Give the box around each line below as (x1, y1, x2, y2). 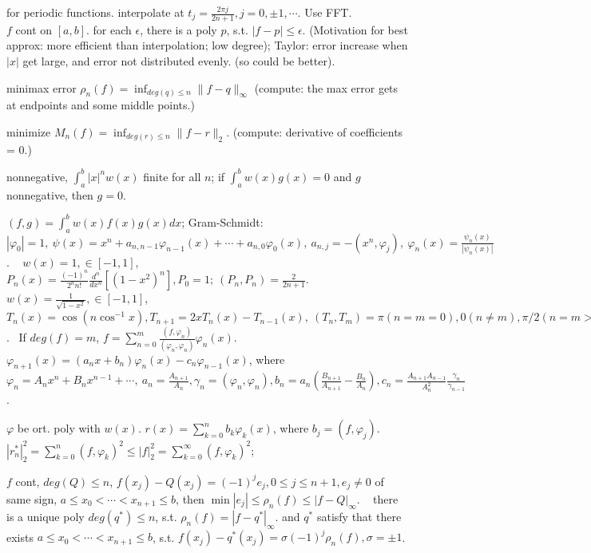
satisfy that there (316, 508, 402, 524)
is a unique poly (6, 508, 85, 524)
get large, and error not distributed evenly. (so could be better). (22, 53, 335, 69)
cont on (15, 21, 53, 38)
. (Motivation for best (302, 21, 408, 38)
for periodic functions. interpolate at (6, 4, 184, 20)
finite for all (143, 168, 201, 184)
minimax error (6, 79, 77, 96)
